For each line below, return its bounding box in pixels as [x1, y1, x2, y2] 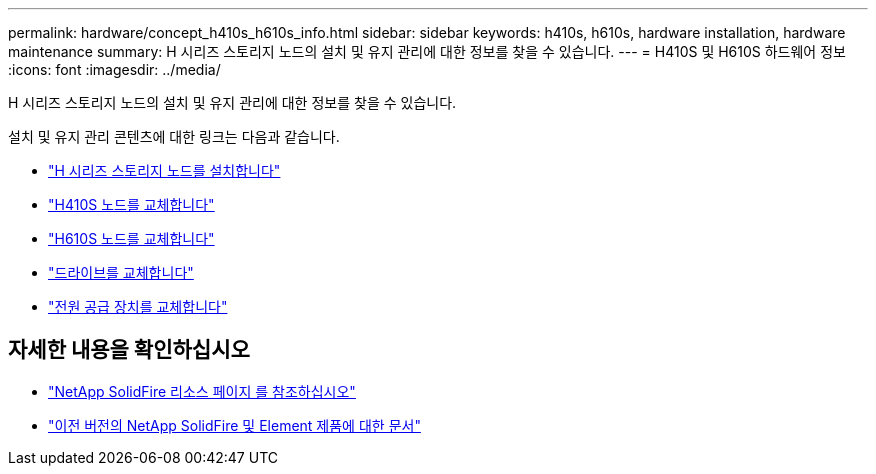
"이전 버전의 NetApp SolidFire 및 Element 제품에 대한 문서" [48, 416, 421, 434]
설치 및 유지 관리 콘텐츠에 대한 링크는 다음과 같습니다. [8, 128, 340, 145]
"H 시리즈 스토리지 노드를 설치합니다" [48, 162, 281, 179]
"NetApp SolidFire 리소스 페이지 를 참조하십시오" [48, 382, 356, 400]
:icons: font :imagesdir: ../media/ [8, 61, 221, 78]
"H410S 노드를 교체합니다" [48, 196, 215, 213]
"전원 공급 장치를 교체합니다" [48, 298, 228, 315]
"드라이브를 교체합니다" [48, 264, 194, 281]
